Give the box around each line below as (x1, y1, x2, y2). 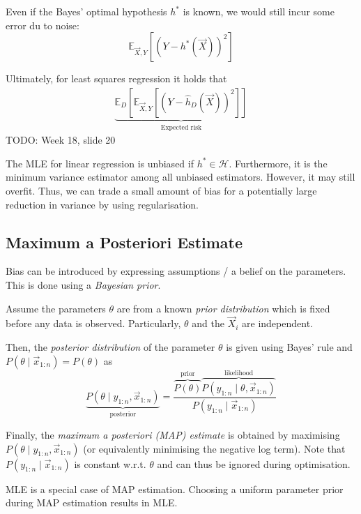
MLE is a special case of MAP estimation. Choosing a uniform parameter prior (6, 481, 344, 496)
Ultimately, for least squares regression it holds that (6, 71, 227, 86)
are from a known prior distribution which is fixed (116, 301, 330, 315)
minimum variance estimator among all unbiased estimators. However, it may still (6, 169, 355, 184)
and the (192, 316, 224, 331)
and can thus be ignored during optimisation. (157, 456, 351, 471)
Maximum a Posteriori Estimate (6, 231, 243, 252)
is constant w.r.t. (74, 456, 146, 471)
